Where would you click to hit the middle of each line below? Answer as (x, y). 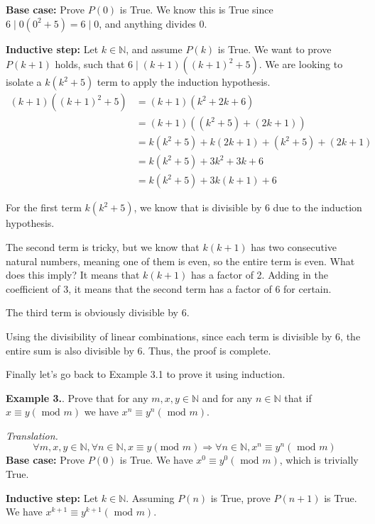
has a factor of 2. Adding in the (259, 275)
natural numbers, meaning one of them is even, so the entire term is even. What (180, 261)
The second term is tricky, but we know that (103, 246)
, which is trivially (319, 460)
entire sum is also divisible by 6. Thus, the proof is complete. (138, 350)
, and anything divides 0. (153, 23)
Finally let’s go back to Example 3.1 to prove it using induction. (146, 374)
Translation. (32, 435)
